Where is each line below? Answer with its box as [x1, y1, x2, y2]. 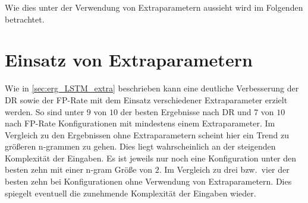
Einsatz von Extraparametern [5, 47, 253, 72]
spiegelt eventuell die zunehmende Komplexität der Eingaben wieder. [5, 186, 256, 199]
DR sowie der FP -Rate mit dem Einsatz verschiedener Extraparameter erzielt [5, 93, 288, 106]
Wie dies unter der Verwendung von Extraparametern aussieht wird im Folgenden [5, 1, 303, 13]
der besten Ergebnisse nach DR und [120, 105, 252, 118]
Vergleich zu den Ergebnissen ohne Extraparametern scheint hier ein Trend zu [5, 128, 290, 141]
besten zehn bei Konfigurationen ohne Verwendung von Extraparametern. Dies [5, 175, 292, 188]
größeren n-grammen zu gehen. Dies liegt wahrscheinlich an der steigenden [5, 140, 276, 153]
